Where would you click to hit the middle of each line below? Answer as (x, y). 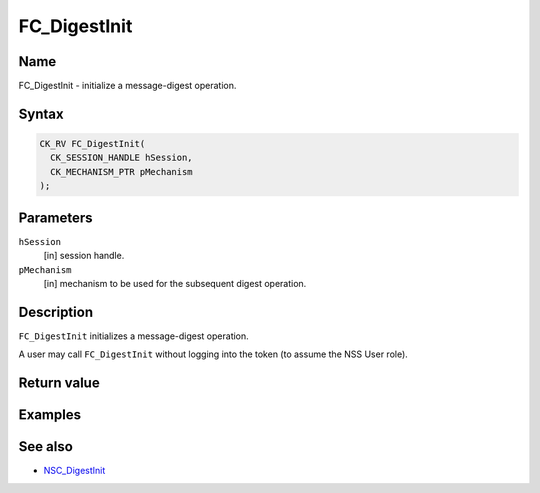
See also (46, 446)
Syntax (41, 113)
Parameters (55, 217)
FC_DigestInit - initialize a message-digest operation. (127, 86)
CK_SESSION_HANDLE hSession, (122, 158)
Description (56, 311)
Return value (59, 383)
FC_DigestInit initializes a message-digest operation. (133, 336)
